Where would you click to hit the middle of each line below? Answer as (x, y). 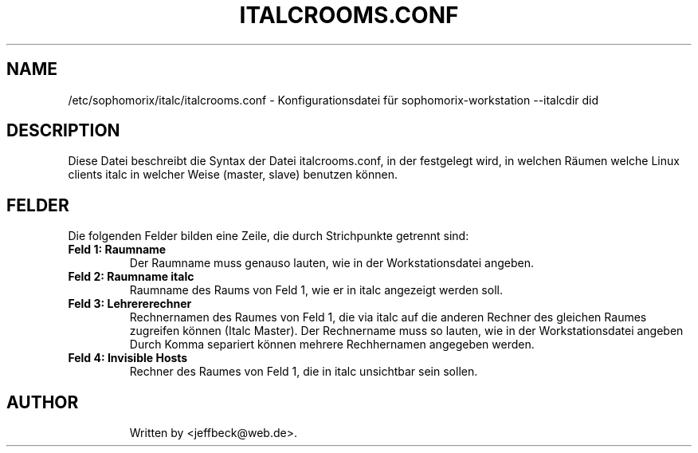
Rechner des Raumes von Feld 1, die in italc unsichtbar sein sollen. (304, 372)
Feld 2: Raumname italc (131, 277)
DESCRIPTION (63, 131)
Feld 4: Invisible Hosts (128, 358)
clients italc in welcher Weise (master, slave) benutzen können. (233, 175)
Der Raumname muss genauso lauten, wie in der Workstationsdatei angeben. (331, 263)
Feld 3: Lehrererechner (130, 304)
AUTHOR (43, 402)
